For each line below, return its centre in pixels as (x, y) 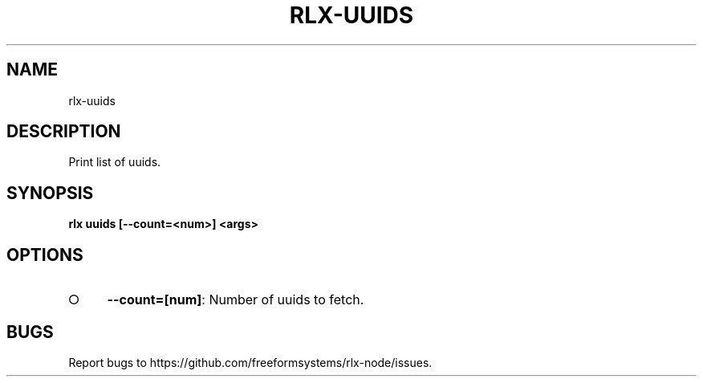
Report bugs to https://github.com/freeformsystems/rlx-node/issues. (250, 362)
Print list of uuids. (115, 162)
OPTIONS (45, 255)
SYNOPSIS (50, 193)
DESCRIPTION (64, 132)
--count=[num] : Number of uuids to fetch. (236, 300)
